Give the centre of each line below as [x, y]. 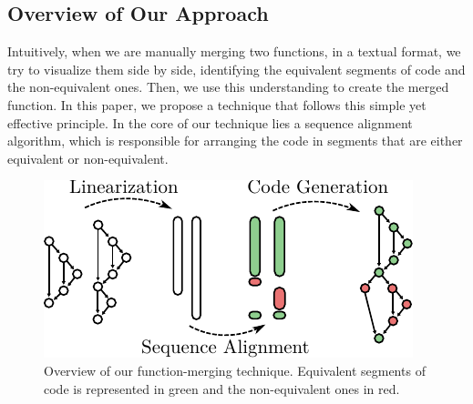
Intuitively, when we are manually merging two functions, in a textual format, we [234, 51]
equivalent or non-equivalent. [88, 158]
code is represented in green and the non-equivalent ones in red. [222, 388]
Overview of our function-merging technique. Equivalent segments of [235, 370]
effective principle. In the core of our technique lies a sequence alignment [210, 122]
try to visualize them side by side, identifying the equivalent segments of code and [236, 69]
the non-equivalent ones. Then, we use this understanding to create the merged [228, 87]
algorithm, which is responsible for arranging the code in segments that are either [235, 141]
